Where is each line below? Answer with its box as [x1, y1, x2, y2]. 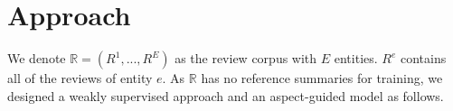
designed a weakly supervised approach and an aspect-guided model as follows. [7, 86, 444, 105]
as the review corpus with [175, 49, 317, 68]
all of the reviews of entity [7, 69, 153, 88]
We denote [7, 49, 66, 68]
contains [400, 49, 447, 68]
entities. [334, 49, 378, 68]
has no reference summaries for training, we [201, 69, 443, 88]
